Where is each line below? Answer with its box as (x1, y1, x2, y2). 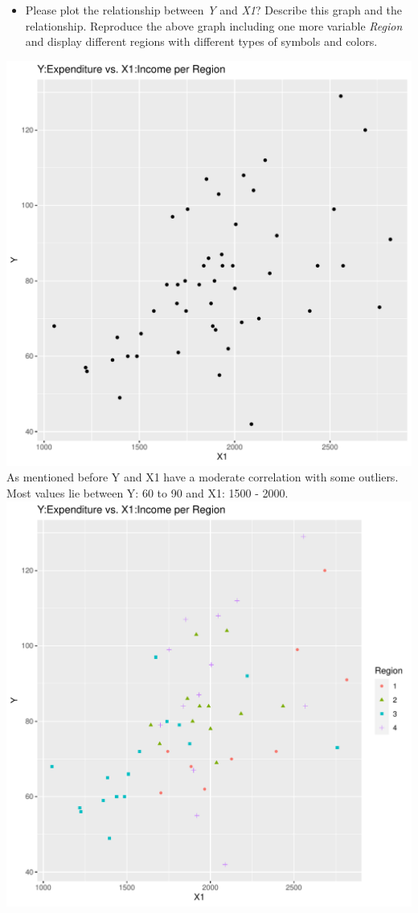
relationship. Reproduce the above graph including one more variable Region (25, 17, 403, 34)
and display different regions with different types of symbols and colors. (25, 33, 378, 50)
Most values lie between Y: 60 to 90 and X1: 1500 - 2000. (6, 484, 289, 501)
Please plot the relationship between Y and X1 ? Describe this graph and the (25, 2, 403, 18)
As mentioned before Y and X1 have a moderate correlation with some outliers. (6, 469, 399, 485)
